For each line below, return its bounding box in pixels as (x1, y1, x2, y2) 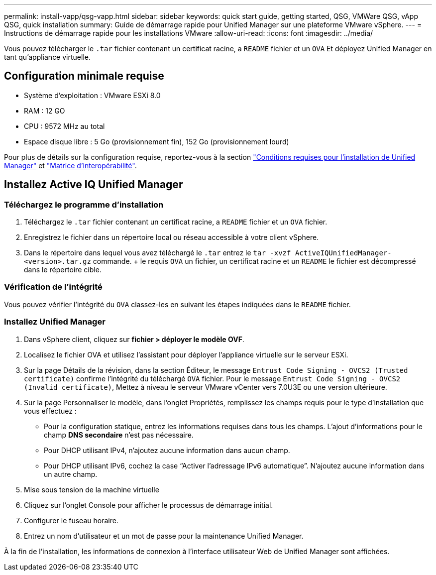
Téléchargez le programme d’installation (4, 199, 164, 210)
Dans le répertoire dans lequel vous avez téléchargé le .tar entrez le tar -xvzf (24, 248, 291, 257)
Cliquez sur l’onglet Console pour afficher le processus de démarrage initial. (24, 500, 273, 509)
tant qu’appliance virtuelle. (4, 53, 91, 61)
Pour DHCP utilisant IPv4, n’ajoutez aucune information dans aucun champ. (44, 446, 290, 455)
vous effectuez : (24, 406, 77, 415)
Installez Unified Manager (4, 317, 106, 327)
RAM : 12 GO (24, 106, 65, 115)
